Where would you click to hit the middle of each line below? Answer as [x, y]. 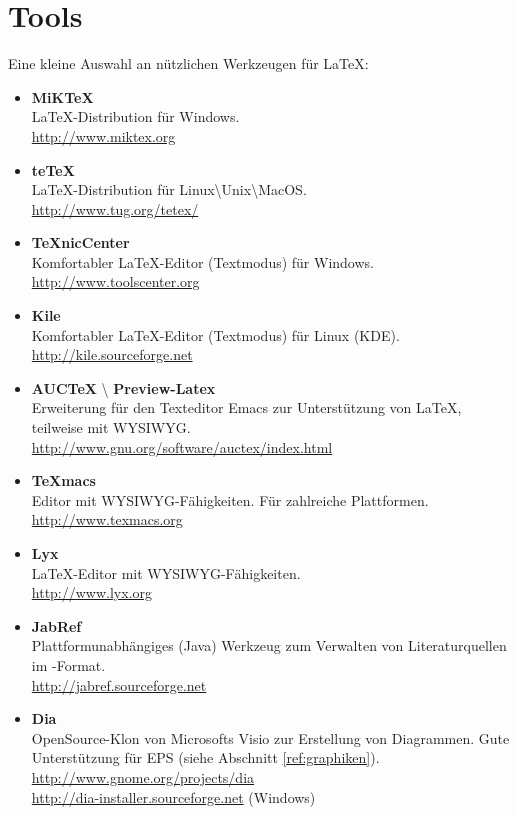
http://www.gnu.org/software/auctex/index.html [182, 446]
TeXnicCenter [80, 242]
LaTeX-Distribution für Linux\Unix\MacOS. [169, 189]
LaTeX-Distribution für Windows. [135, 116]
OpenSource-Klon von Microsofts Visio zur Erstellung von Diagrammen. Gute [270, 737]
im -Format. [68, 664]
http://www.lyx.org [92, 592]
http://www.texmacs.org [107, 519]
